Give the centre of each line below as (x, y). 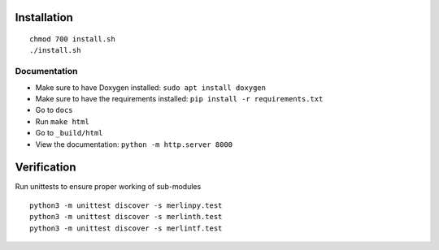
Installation (44, 17)
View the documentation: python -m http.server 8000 (134, 144)
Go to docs (54, 110)
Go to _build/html (69, 133)
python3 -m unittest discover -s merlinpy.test (126, 205)
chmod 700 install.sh (72, 39)
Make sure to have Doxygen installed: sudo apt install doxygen (150, 87)
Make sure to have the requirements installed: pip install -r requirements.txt (179, 98)
